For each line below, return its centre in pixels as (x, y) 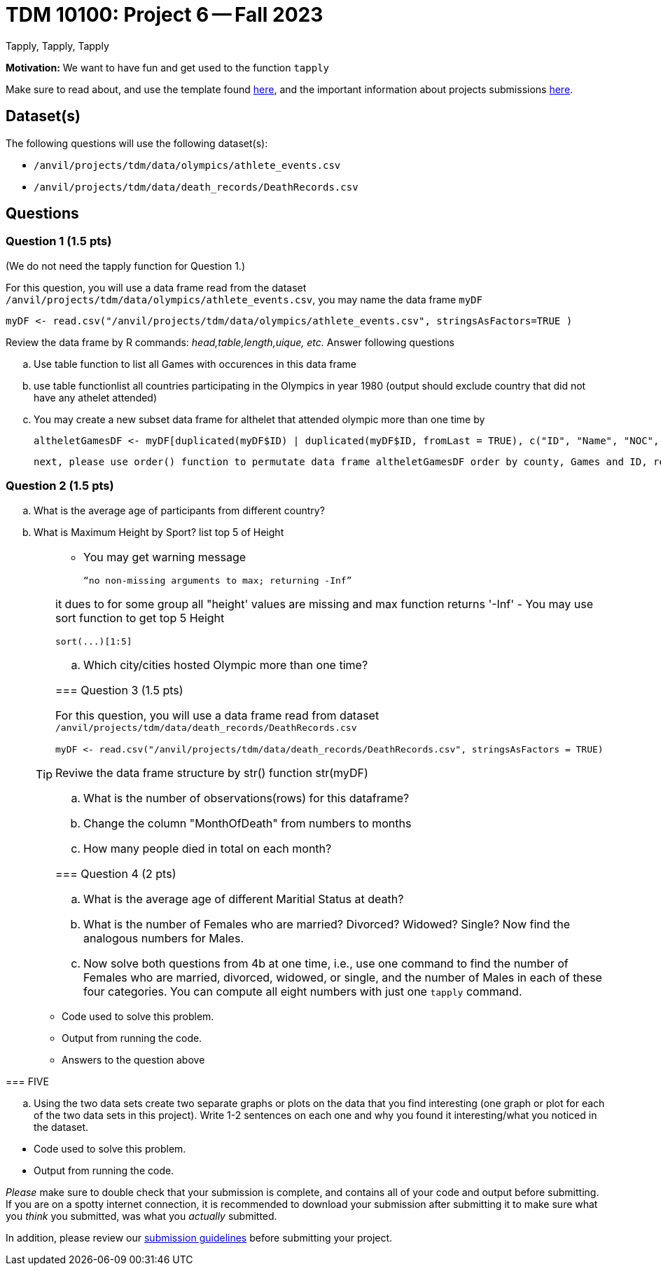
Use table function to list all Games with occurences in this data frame (195, 364)
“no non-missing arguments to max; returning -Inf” (218, 580)
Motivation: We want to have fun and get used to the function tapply (168, 67)
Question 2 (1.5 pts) (60, 486)
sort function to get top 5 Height (140, 618)
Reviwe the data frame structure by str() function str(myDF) (212, 772)
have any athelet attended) (96, 397)
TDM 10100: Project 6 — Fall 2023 (165, 15)
